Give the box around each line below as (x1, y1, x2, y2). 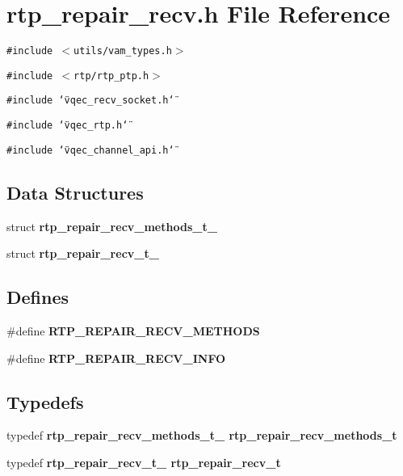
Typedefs (6, 389, 84, 414)
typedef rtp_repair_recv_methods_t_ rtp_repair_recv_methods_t (6, 427, 397, 444)
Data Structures (6, 179, 144, 204)
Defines (6, 284, 69, 310)
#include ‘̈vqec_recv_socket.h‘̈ (6, 95, 174, 107)
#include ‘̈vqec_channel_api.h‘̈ (6, 144, 174, 156)
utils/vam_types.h (73, 45, 172, 57)
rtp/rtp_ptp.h (73, 70, 149, 82)
